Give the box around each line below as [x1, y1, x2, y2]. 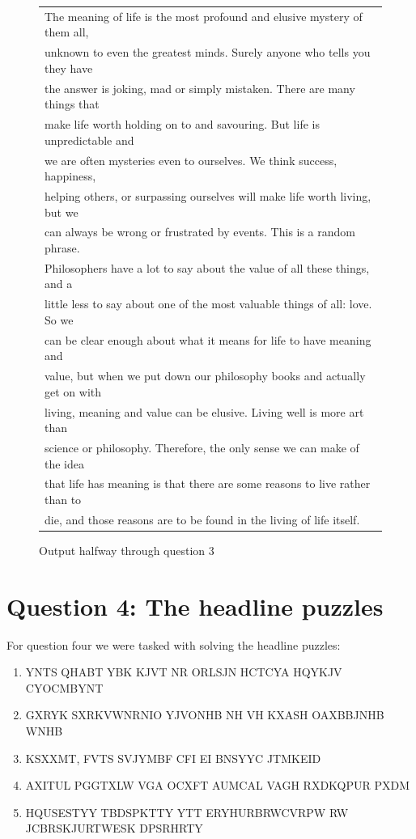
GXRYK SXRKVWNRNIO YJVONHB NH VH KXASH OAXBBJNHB [25, 706, 384, 723]
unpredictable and [45, 131, 134, 148]
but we [45, 203, 79, 220]
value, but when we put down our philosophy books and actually [45, 367, 366, 384]
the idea [45, 455, 84, 472]
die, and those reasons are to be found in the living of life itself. [45, 511, 360, 528]
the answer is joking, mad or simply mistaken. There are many [45, 79, 355, 96]
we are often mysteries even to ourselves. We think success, [45, 151, 337, 168]
